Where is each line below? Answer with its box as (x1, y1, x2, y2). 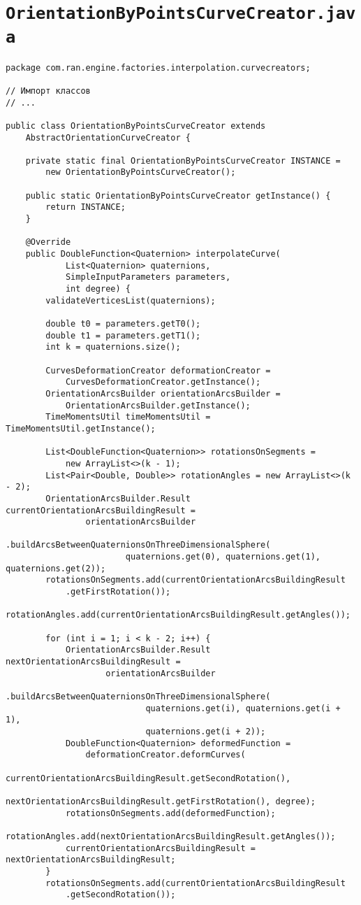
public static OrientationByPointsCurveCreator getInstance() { (25, 190, 331, 201)
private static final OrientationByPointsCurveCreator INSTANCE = (25, 155, 341, 166)
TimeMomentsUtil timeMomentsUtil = (45, 412, 211, 422)
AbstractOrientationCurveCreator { (25, 132, 191, 143)
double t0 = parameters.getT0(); (45, 319, 201, 329)
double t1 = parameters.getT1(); (45, 330, 201, 341)
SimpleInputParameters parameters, (65, 272, 231, 283)
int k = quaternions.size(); (45, 342, 181, 352)
